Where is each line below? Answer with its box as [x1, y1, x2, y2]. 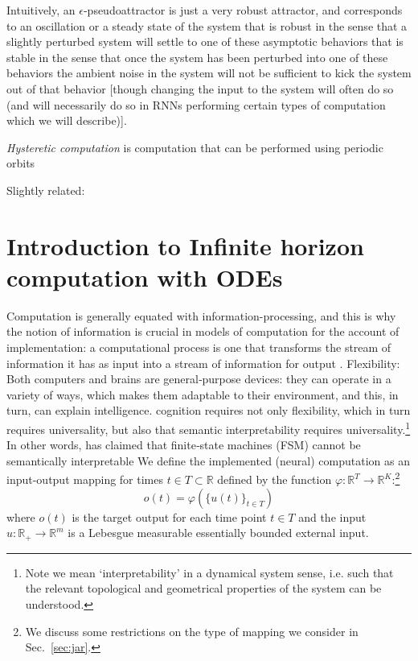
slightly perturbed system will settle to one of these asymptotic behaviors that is [6, 33, 404, 50]
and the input [298, 508, 367, 525]
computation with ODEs [6, 260, 283, 293]
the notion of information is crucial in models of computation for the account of [6, 323, 400, 340]
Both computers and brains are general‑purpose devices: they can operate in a [6, 370, 391, 387]
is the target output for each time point [72, 508, 267, 525]
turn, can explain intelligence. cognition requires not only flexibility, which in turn [6, 402, 411, 419]
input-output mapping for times [6, 471, 163, 488]
